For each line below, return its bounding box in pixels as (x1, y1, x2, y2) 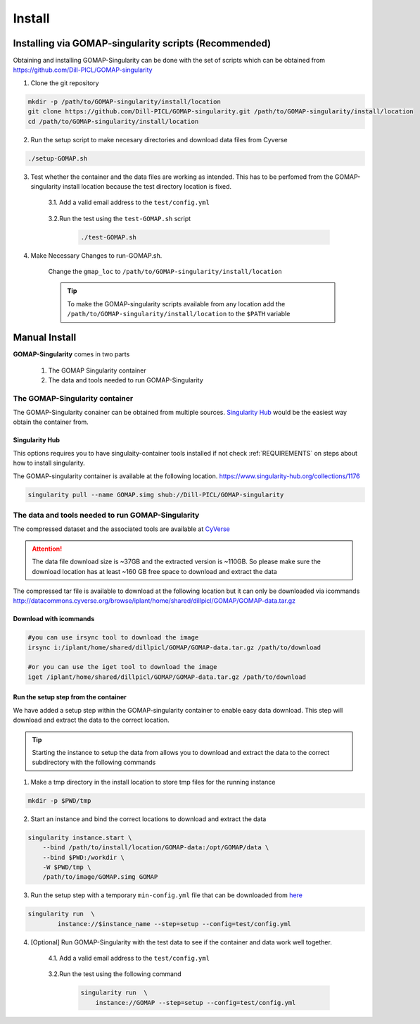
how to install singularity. (13, 458, 85, 468)
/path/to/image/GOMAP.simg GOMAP (42, 873, 158, 881)
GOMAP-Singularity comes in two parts (13, 350, 130, 358)
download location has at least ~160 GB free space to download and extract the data (32, 567, 277, 575)
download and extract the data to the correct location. (13, 716, 170, 725)
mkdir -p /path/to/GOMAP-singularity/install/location (27, 97, 221, 106)
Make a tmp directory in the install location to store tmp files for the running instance (30, 778, 276, 786)
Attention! (32, 544, 63, 553)
